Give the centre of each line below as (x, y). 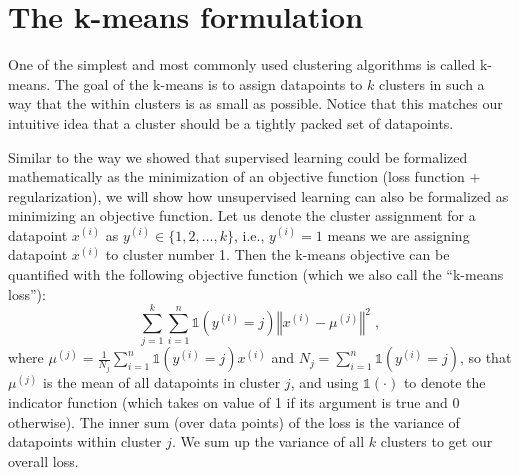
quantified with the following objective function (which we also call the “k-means (256, 274)
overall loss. (43, 460)
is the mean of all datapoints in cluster (162, 382)
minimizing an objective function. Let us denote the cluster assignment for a (242, 215)
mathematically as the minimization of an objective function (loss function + (244, 176)
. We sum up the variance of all (268, 441)
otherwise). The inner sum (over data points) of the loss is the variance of (234, 421)
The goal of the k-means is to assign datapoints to (208, 83)
